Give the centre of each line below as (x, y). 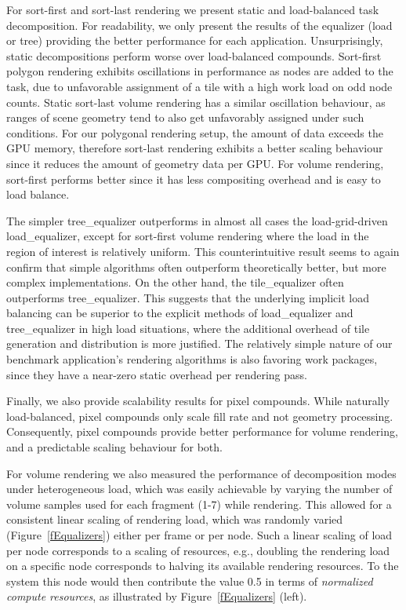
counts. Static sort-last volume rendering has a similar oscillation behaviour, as (196, 102)
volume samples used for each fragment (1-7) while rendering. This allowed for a (199, 504)
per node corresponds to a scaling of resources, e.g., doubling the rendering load (198, 550)
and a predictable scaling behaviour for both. (114, 447)
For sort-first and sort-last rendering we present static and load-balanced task (193, 9)
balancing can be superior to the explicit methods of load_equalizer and (180, 313)
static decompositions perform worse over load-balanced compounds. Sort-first (194, 55)
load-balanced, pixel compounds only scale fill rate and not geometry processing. (200, 416)
